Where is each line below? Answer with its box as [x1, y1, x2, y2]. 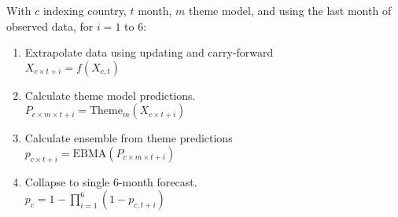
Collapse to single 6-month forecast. [24, 173, 197, 189]
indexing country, [42, 2, 127, 18]
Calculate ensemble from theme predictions [24, 130, 233, 146]
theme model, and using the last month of [188, 2, 392, 18]
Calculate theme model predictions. [24, 86, 196, 103]
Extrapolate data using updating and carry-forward [24, 44, 274, 61]
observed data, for [6, 17, 94, 34]
